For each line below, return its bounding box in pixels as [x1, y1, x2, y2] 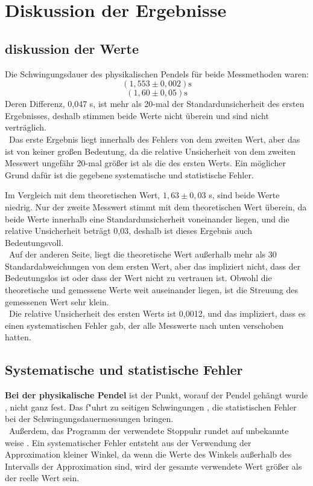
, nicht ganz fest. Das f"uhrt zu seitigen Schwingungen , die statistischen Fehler [5, 400, 297, 413]
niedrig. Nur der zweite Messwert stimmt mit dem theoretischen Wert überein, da [5, 200, 307, 213]
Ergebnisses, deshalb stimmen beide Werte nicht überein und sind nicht [5, 109, 269, 121]
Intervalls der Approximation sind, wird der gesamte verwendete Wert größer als [5, 459, 302, 472]
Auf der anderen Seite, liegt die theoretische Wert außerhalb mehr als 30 [8, 248, 277, 261]
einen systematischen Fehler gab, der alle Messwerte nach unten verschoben [5, 319, 283, 331]
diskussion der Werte [5, 39, 139, 57]
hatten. [5, 331, 31, 343]
